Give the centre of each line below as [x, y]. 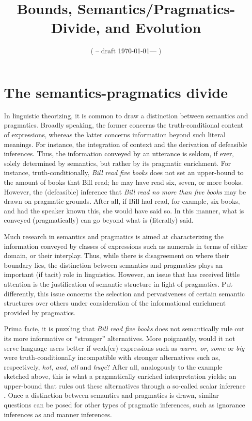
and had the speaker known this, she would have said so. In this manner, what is [124, 210]
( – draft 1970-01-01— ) [126, 51]
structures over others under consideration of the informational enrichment [115, 303]
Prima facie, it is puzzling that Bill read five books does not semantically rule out [124, 329]
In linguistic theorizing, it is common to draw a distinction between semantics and [126, 115]
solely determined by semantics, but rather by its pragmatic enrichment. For [118, 163]
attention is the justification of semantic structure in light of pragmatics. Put [118, 283]
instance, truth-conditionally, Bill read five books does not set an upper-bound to [124, 172]
